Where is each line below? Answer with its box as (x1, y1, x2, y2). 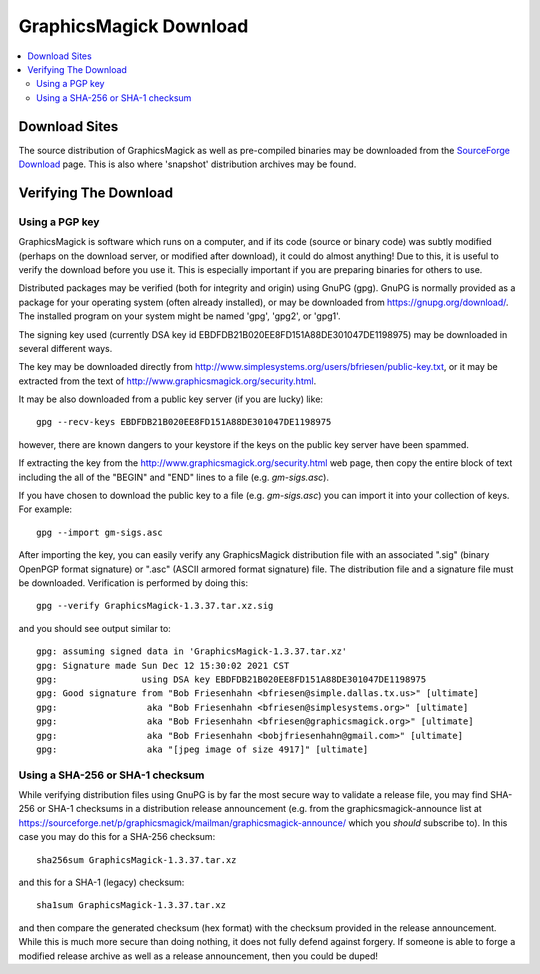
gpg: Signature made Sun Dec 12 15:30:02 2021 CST (36, 660, 290, 671)
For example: (18, 503, 73, 515)
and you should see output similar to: (18, 622, 172, 634)
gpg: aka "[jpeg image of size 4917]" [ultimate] (36, 743, 369, 755)
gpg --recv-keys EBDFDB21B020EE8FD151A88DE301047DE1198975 (36, 416, 332, 428)
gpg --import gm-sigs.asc (36, 526, 164, 538)
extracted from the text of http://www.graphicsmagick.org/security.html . (18, 375, 317, 387)
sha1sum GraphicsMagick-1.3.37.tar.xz (36, 900, 227, 911)
